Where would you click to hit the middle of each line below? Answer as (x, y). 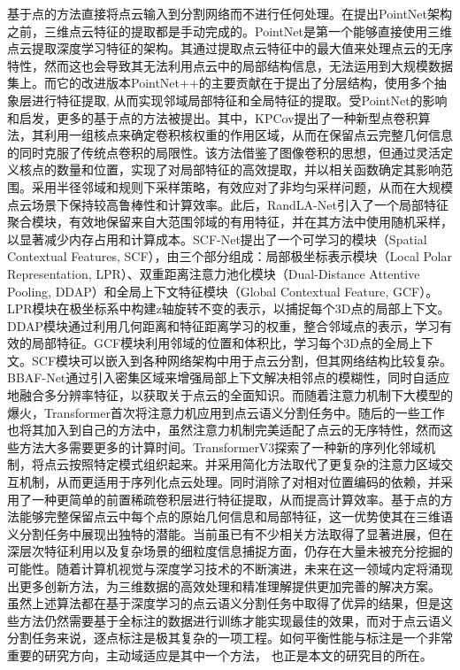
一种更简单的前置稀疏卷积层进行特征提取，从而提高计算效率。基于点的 (236, 499)
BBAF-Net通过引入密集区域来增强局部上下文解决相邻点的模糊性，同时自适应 (229, 377)
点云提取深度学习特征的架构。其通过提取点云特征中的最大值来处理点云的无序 (230, 48)
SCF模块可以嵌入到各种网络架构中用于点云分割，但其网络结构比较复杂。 (242, 360)
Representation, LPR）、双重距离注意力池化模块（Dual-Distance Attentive (214, 273)
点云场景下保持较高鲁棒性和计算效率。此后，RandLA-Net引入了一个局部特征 (228, 204)
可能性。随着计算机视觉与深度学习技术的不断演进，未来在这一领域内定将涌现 (230, 568)
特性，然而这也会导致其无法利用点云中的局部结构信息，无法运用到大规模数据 (230, 65)
